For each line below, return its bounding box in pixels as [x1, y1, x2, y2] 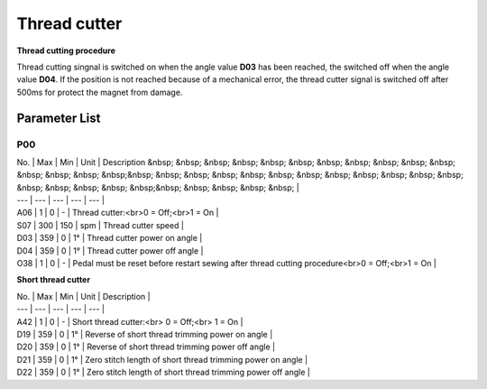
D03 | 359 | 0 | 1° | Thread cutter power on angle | [16, 233, 203, 244]
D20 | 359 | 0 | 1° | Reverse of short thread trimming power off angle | [16, 341, 275, 352]
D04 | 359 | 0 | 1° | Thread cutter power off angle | [16, 245, 204, 256]
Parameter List [16, 110, 101, 125]
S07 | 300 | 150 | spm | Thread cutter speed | [16, 219, 185, 230]
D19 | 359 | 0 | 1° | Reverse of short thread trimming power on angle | [16, 329, 273, 339]
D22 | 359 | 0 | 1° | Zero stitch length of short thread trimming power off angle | [16, 366, 310, 378]
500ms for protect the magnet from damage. [16, 87, 183, 97]
